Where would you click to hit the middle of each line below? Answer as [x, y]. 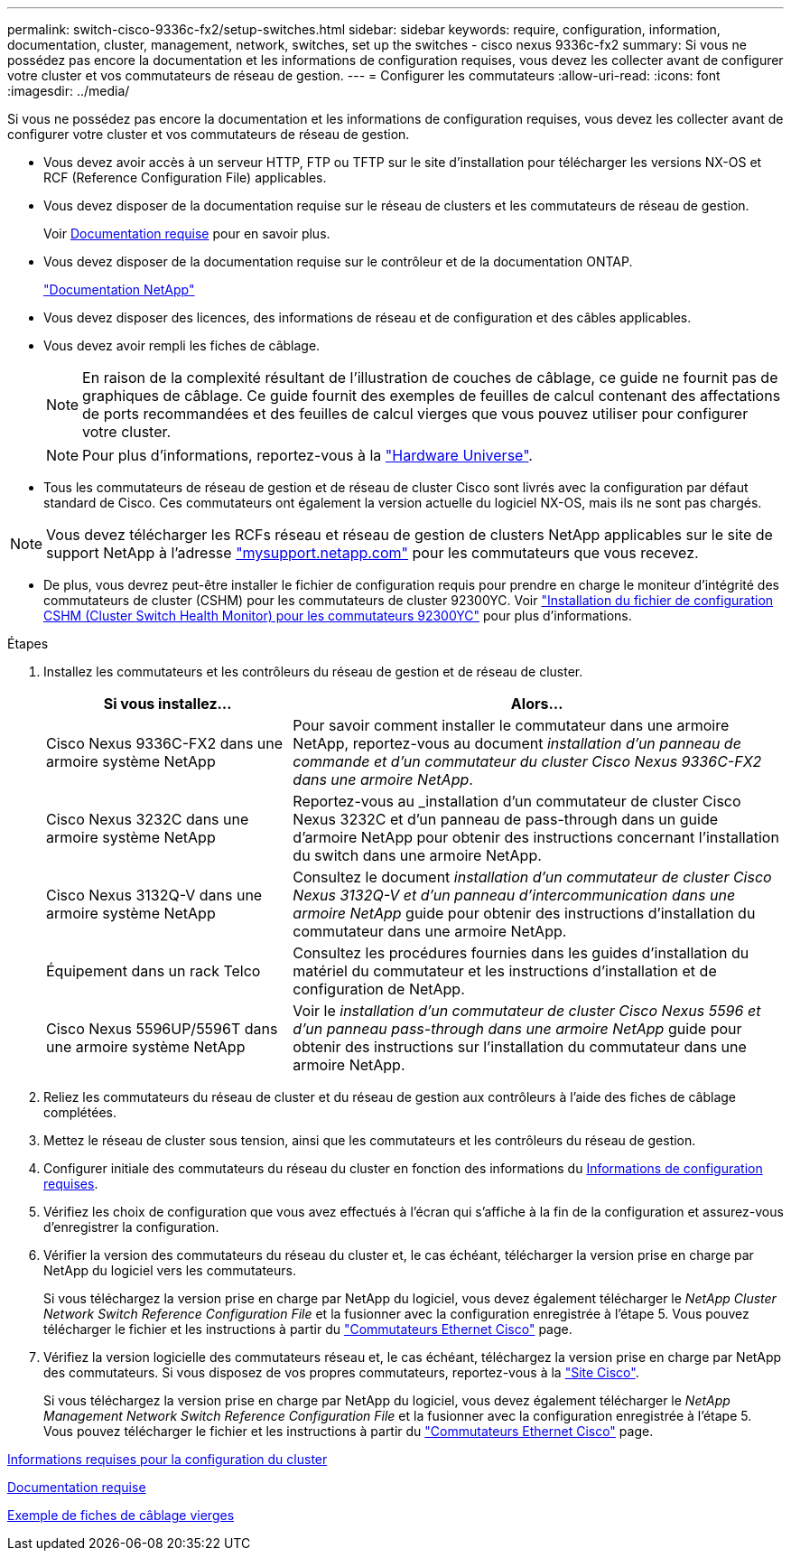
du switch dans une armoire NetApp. [417, 855]
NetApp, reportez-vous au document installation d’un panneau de [517, 743]
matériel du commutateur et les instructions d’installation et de [505, 971]
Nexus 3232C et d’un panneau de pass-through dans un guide [506, 819]
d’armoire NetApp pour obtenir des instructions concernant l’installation [536, 837]
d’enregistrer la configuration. [131, 1227]
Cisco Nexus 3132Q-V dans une [154, 895]
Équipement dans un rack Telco [154, 971]
